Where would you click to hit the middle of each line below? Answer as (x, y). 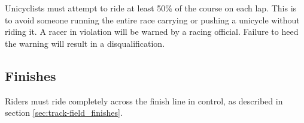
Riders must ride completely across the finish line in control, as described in (144, 100)
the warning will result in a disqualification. (85, 43)
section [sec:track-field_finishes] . (64, 112)
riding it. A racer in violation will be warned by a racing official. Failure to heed (152, 31)
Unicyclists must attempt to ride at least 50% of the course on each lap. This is (151, 8)
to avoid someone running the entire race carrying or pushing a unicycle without (152, 19)
